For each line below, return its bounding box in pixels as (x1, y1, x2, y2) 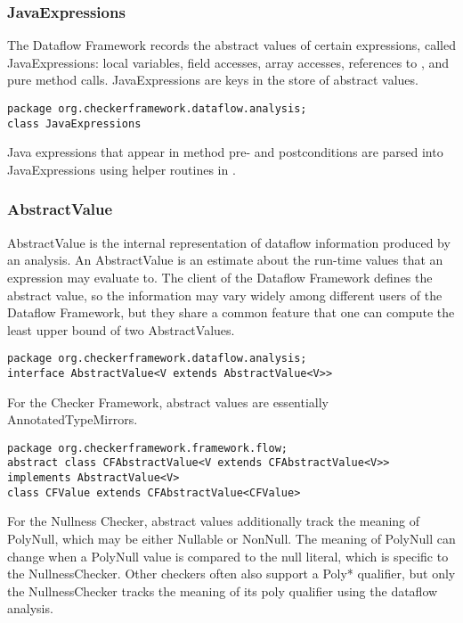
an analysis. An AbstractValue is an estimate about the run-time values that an (7, 250, 443, 269)
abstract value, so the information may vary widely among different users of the (7, 285, 443, 304)
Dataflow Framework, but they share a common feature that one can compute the (7, 303, 455, 322)
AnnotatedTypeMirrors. (7, 410, 138, 429)
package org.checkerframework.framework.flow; (7, 441, 288, 455)
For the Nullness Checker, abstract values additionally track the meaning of (7, 512, 420, 530)
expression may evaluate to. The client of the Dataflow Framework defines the (7, 267, 433, 286)
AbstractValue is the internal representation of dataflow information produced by (7, 233, 451, 251)
